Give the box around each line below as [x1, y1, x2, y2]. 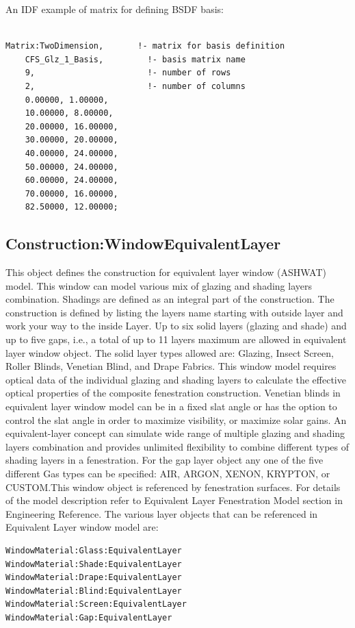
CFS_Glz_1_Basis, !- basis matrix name [25, 54, 246, 64]
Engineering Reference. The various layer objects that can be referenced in [5, 506, 318, 520]
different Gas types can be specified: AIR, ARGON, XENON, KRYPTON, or [5, 466, 330, 481]
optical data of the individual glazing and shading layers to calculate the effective [5, 372, 346, 386]
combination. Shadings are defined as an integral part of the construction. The [5, 292, 334, 306]
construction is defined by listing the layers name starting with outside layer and [5, 305, 343, 319]
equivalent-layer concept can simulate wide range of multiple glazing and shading [5, 426, 345, 440]
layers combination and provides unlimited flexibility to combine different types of [5, 439, 350, 453]
